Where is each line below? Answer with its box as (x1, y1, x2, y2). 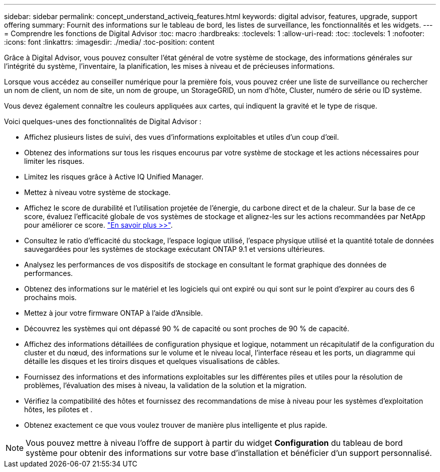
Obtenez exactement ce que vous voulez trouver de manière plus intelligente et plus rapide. (24, 421, 327, 429)
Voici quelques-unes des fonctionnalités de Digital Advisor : (4, 117, 201, 126)
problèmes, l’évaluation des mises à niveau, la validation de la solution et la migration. (24, 381, 307, 390)
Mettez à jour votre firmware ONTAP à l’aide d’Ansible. (24, 309, 203, 317)
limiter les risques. (24, 157, 84, 165)
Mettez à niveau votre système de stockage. (24, 188, 171, 197)
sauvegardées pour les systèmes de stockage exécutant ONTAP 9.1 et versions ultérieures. (24, 245, 325, 253)
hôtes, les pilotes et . (24, 405, 92, 414)
